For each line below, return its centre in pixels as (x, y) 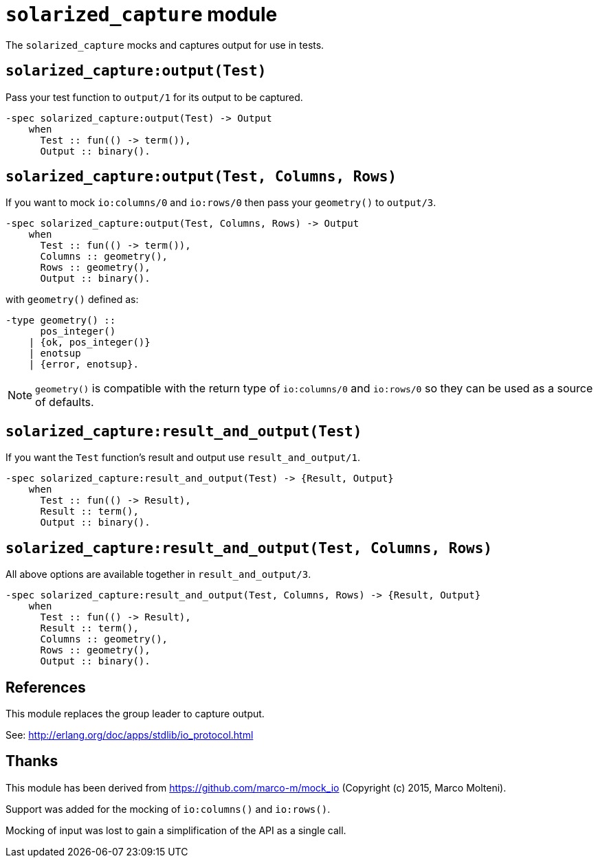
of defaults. (65, 402)
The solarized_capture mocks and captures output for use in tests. (165, 45)
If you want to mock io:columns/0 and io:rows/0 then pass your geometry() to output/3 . (221, 203)
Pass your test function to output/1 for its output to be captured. (154, 97)
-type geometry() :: (61, 321)
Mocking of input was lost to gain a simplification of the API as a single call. (176, 830)
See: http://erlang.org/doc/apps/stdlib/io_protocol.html (130, 735)
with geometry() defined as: (72, 300)
